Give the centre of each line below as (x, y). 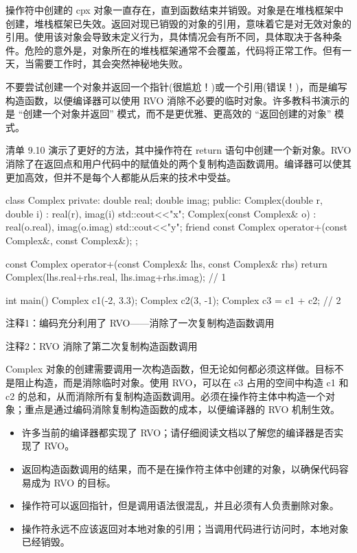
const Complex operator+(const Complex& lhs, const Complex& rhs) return (166, 263)
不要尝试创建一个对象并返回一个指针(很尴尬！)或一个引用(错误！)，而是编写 (176, 86)
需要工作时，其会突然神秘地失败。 (111, 63)
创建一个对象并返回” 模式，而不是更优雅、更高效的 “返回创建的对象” (177, 114)
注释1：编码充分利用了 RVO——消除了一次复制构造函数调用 (140, 323)
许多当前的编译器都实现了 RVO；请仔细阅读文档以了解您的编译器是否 (178, 432)
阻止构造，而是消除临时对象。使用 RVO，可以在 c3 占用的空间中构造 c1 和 (182, 383)
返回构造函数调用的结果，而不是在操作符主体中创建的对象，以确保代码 (180, 469)
